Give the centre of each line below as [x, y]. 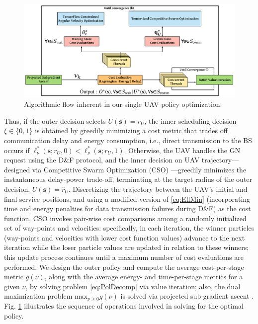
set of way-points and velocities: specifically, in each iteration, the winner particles [129, 228]
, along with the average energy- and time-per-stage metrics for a [144, 277]
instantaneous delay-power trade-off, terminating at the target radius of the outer [128, 179]
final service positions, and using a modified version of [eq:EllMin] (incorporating [127, 199]
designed [17, 169]
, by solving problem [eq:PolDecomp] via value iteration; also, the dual [133, 286]
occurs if [17, 150]
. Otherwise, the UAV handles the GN [182, 150]
